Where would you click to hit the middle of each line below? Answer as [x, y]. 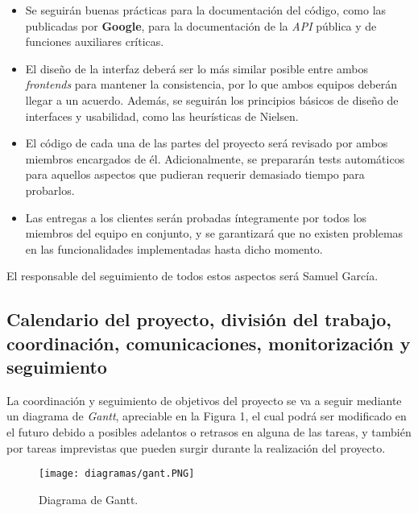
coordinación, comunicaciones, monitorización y [209, 343]
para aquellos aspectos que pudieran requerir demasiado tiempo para [195, 174]
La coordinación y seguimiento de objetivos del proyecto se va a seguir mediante [204, 400]
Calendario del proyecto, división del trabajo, [199, 319]
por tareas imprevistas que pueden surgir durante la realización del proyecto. [196, 447]
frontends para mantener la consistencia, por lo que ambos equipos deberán [211, 84]
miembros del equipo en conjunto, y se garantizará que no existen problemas [214, 233]
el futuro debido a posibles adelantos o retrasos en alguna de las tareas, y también [209, 432]
